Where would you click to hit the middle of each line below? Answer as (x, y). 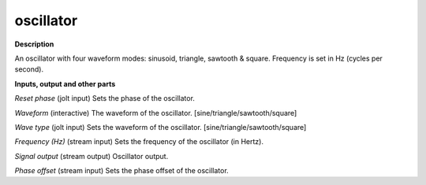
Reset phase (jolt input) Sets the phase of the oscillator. (105, 98)
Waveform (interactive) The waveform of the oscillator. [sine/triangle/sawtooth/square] (156, 113)
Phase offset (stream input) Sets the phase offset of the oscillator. (121, 171)
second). (29, 69)
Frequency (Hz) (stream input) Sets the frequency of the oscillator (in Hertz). (139, 142)
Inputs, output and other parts (65, 83)
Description (34, 44)
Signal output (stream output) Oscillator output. (92, 156)
